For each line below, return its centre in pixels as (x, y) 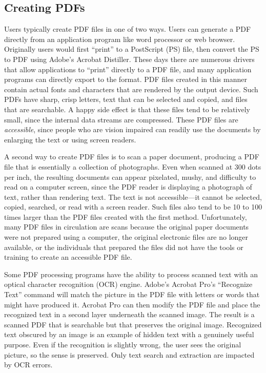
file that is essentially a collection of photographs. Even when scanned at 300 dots (133, 166)
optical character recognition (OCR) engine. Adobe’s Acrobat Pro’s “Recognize (128, 284)
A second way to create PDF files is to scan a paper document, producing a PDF (132, 157)
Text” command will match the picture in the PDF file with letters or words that (132, 294)
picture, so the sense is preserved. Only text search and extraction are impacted (129, 354)
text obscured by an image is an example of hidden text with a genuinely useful (129, 334)
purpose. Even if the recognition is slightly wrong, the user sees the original (123, 345)
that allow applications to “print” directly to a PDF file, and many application (128, 69)
